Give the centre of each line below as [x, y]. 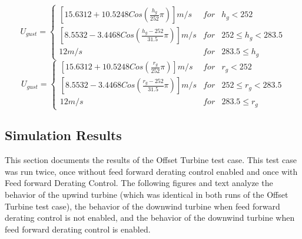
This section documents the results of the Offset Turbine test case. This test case [151, 160]
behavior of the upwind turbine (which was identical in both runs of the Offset [147, 195]
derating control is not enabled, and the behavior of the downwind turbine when [150, 218]
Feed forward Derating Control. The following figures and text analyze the [139, 183]
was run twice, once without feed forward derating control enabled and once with [151, 171]
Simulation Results [63, 135]
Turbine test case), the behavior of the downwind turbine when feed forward [142, 206]
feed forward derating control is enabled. [78, 229]
